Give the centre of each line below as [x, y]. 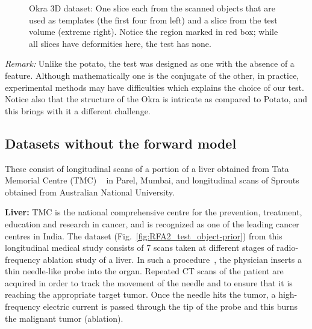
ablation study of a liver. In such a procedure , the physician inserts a [172, 259]
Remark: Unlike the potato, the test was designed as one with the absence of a [150, 63]
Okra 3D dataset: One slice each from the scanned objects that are [152, 8]
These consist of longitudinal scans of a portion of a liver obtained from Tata [147, 168]
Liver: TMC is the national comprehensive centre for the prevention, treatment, [154, 212]
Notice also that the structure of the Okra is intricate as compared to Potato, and [156, 99]
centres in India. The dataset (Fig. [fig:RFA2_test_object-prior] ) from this [144, 235]
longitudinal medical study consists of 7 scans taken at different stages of [139, 248]
